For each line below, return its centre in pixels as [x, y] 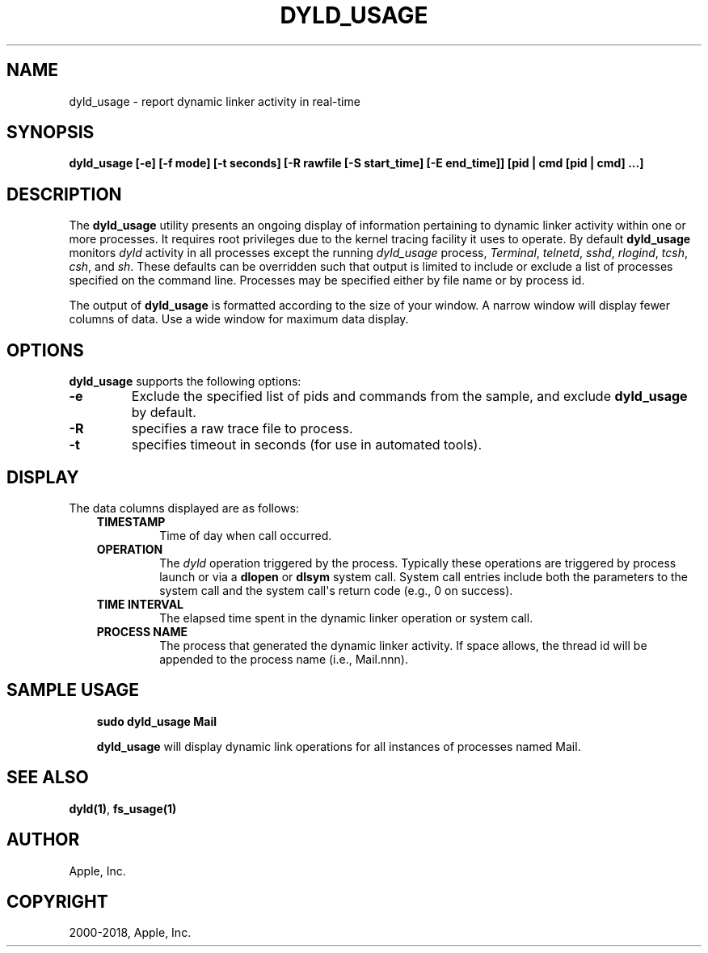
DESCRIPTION [64, 194]
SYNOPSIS [51, 133]
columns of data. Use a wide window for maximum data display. [239, 319]
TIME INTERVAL [140, 604]
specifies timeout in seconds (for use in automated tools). [307, 445]
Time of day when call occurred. [246, 535]
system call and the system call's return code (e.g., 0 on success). [336, 590]
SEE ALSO [48, 778]
